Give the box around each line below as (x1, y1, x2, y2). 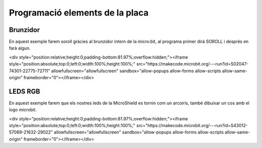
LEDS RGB (9, 87, 40, 96)
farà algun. (9, 45, 31, 51)
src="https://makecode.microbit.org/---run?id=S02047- (136, 61, 249, 67)
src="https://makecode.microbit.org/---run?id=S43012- (136, 123, 248, 129)
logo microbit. (9, 107, 37, 113)
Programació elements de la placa (9, 7, 149, 18)
